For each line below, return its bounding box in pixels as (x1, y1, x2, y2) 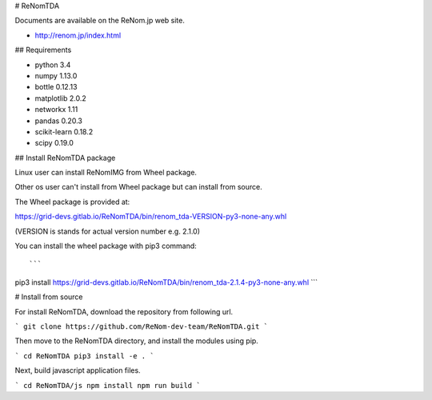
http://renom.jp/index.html (34, 30, 122, 40)
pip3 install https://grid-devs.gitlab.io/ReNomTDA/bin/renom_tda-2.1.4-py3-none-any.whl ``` (14, 277, 318, 287)
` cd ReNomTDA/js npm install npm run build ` (14, 381, 201, 390)
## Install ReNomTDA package (14, 153, 116, 162)
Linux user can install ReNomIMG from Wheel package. (14, 168, 198, 178)
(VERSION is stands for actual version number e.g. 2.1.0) (14, 226, 200, 236)
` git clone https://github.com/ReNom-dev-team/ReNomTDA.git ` (14, 322, 268, 331)
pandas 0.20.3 (34, 116, 83, 126)
